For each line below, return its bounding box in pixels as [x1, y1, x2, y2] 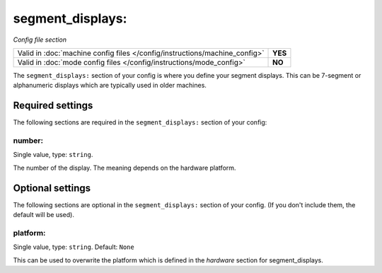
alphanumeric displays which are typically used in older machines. [13, 81, 207, 90]
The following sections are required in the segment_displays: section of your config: [13, 118, 267, 127]
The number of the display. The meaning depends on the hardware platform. [13, 163, 236, 172]
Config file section [13, 35, 67, 44]
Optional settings [13, 182, 91, 194]
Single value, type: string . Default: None [13, 243, 134, 251]
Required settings [13, 100, 93, 112]
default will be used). [13, 211, 74, 219]
